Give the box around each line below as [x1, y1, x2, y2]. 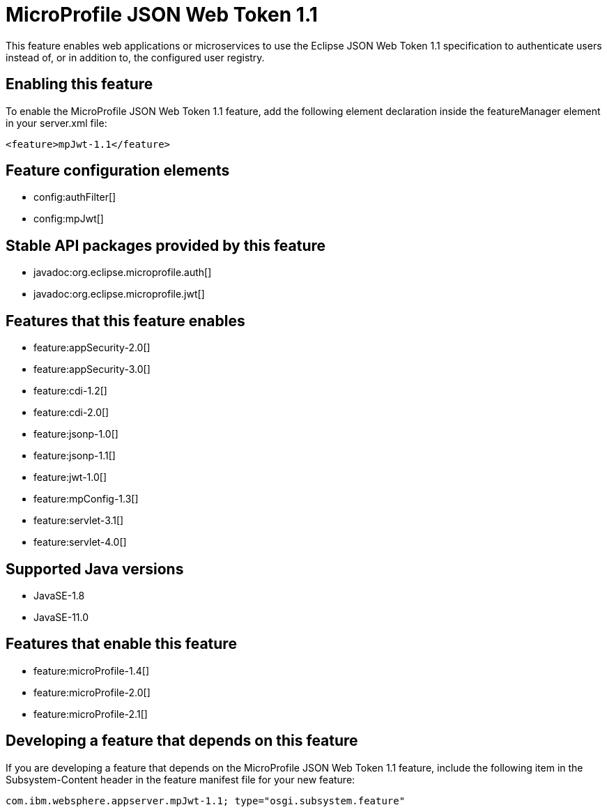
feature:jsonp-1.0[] [33, 428, 118, 441]
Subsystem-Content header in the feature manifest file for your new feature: [6, 773, 355, 786]
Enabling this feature [6, 75, 153, 93]
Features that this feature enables [6, 312, 245, 330]
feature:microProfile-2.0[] [33, 686, 151, 698]
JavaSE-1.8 [33, 589, 85, 602]
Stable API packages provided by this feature [6, 236, 326, 254]
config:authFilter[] [33, 191, 116, 204]
